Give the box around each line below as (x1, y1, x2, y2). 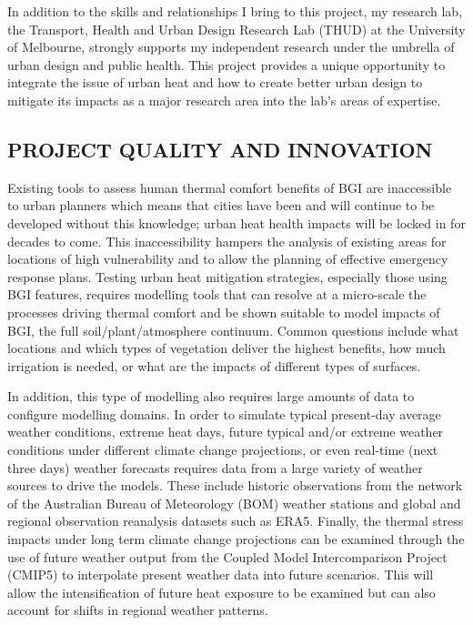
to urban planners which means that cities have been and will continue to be (7, 196, 435, 215)
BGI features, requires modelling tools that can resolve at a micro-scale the (7, 285, 427, 304)
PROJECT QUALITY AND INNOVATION (7, 135, 433, 163)
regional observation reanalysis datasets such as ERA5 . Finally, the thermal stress (7, 511, 464, 530)
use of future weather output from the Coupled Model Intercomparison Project (7, 547, 448, 566)
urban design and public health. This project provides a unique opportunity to (7, 55, 446, 74)
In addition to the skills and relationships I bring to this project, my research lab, (7, 2, 463, 20)
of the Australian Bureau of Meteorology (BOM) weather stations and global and (7, 493, 461, 512)
